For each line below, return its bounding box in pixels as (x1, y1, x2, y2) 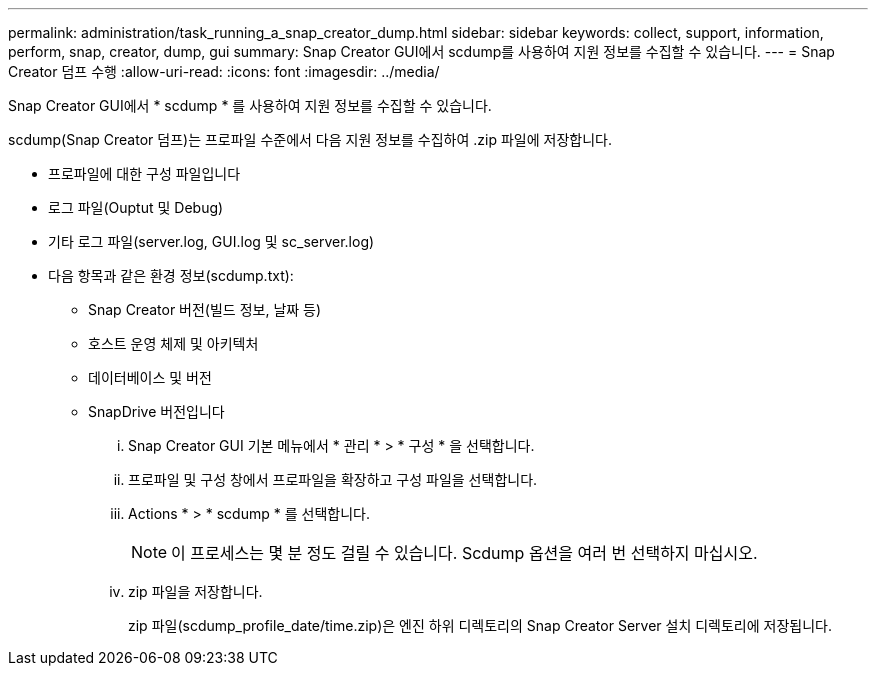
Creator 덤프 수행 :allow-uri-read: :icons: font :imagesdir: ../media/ (8, 63, 440, 80)
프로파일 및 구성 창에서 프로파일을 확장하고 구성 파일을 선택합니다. (128, 471, 538, 488)
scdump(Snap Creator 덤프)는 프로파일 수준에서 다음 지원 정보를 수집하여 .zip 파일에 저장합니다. (8, 131, 612, 148)
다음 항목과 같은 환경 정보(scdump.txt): (48, 267, 294, 284)
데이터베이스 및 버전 (88, 369, 212, 386)
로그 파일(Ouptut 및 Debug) (48, 199, 224, 216)
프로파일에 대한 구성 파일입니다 (48, 165, 241, 182)
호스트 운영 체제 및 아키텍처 (88, 335, 259, 352)
